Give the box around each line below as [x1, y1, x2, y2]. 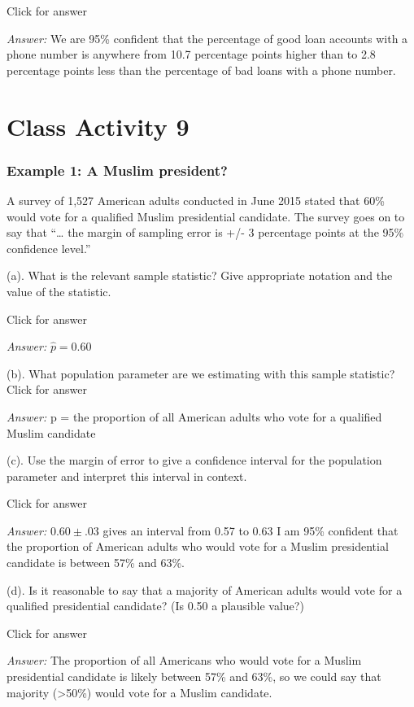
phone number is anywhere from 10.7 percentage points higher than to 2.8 [7, 46, 376, 63]
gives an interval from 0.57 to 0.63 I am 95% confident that [102, 522, 399, 539]
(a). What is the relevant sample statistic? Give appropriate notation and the [7, 267, 393, 284]
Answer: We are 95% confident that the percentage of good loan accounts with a [7, 29, 408, 46]
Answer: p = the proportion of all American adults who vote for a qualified [7, 408, 382, 425]
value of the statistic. [7, 282, 111, 299]
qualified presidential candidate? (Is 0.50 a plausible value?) [7, 597, 304, 614]
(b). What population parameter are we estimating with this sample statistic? [7, 364, 395, 382]
